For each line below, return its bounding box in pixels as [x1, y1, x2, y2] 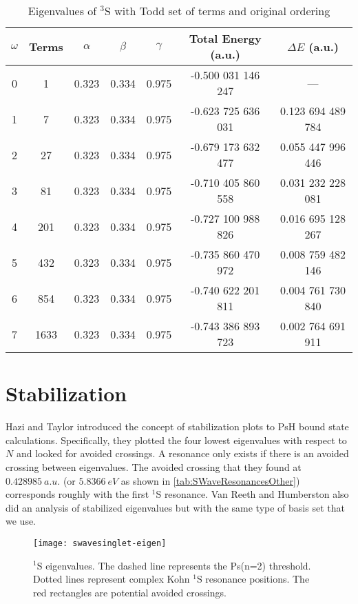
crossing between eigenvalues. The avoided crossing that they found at [6, 459, 302, 474]
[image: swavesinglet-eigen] [33, 538, 167, 548]
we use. [6, 514, 36, 528]
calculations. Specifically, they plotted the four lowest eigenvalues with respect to [6, 432, 347, 447]
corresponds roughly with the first [6, 487, 149, 501]
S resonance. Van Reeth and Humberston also [156, 487, 349, 501]
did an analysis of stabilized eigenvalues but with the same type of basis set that [6, 500, 345, 514]
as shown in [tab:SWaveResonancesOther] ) [120, 473, 300, 487]
